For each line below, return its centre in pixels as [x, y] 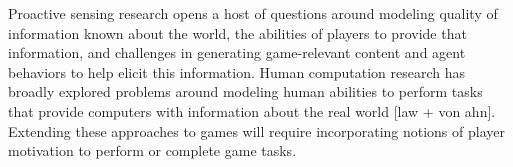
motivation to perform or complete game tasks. [152, 150]
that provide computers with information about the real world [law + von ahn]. [252, 110]
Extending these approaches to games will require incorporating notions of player [256, 130]
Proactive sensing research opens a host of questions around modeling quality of [253, 13]
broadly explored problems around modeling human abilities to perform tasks [245, 91]
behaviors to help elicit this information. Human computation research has [237, 71]
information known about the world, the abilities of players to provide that [237, 32]
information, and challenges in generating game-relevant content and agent [237, 52]
